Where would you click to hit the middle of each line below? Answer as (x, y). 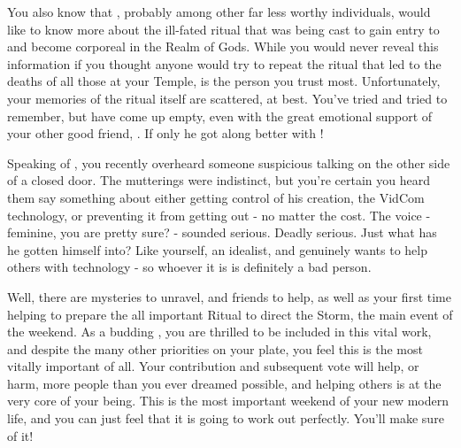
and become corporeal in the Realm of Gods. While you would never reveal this (223, 46)
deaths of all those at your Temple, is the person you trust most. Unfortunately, (224, 81)
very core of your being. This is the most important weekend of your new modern (228, 401)
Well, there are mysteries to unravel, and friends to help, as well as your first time (229, 296)
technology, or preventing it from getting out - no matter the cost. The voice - (219, 215)
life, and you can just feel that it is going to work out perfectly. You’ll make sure (226, 418)
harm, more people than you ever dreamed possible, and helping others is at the (224, 383)
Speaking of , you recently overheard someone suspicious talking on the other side (229, 162)
